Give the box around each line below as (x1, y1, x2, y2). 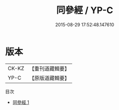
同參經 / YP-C (56, 5, 113, 16)
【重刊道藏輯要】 (29, 65, 70, 72)
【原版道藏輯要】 (29, 74, 70, 81)
